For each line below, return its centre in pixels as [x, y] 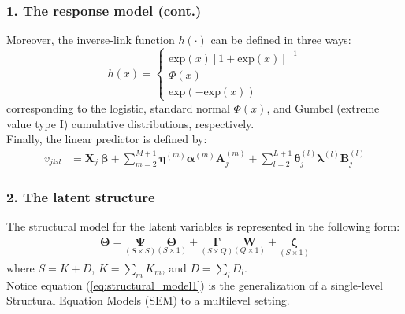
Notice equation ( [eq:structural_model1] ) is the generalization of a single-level [195, 284]
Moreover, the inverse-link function [91, 40]
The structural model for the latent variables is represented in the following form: [203, 226]
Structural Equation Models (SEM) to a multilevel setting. [148, 300]
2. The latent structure [81, 196]
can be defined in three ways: [281, 40]
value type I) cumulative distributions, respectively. [130, 123]
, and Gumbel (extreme [323, 107]
